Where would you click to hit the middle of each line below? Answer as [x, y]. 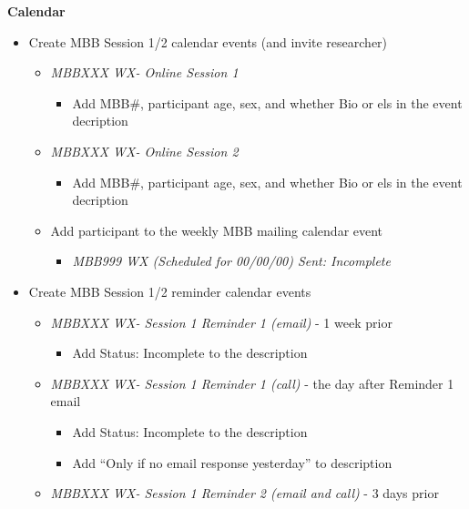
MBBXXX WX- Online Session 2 [144, 151]
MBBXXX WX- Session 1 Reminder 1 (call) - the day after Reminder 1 [252, 383]
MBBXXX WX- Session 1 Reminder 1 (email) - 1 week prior [221, 322]
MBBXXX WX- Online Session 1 [144, 72]
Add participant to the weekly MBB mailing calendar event [217, 230]
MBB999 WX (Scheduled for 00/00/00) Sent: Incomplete [231, 261]
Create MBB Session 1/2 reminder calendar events [170, 291]
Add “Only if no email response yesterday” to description [232, 462]
